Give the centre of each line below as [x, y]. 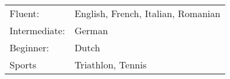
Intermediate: [37, 30]
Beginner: [29, 47]
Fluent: [25, 13]
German [91, 30]
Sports [23, 65]
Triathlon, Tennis [111, 65]
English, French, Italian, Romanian [147, 13]
